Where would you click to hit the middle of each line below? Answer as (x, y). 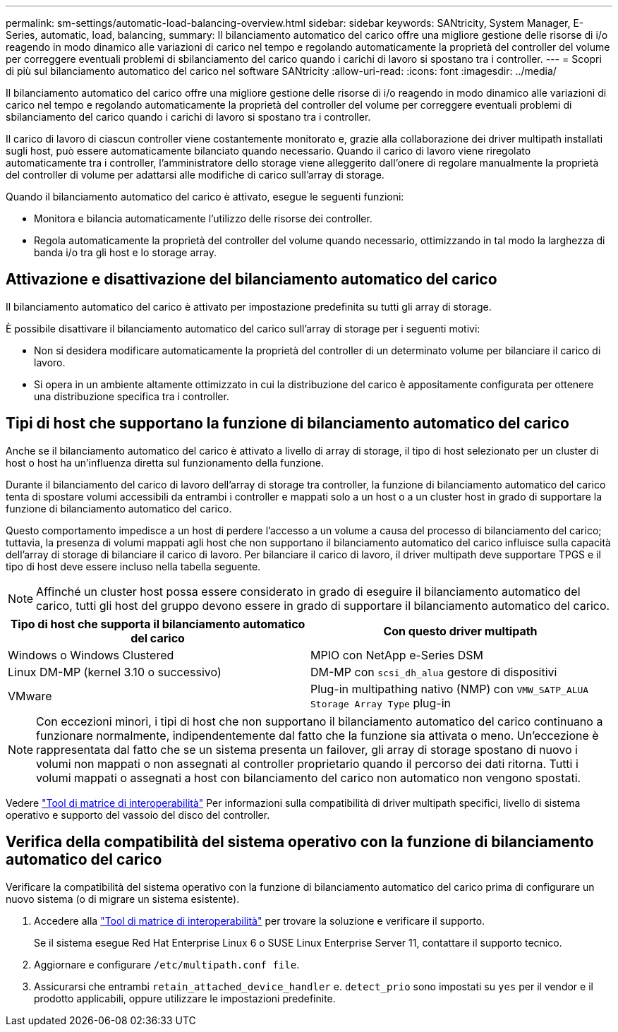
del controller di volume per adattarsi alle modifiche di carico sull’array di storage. (195, 175)
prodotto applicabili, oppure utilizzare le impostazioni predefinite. (185, 998)
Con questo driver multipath (460, 631)
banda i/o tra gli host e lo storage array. (125, 252)
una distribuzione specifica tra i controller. (132, 396)
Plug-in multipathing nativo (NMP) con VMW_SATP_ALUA (450, 689)
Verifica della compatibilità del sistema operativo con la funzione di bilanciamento (300, 842)
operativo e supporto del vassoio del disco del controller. (138, 815)
